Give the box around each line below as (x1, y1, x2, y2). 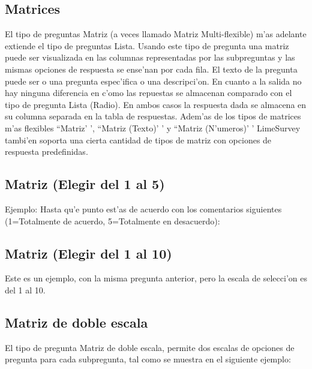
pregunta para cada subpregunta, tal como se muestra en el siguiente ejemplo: (5, 353, 291, 365)
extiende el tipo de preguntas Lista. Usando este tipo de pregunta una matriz (5, 39, 289, 52)
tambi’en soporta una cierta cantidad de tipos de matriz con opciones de (5, 133, 272, 146)
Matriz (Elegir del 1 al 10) (5, 244, 172, 262)
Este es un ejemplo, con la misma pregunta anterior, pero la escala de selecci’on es (5, 272, 307, 284)
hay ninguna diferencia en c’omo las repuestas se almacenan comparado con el (5, 86, 292, 99)
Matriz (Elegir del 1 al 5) (5, 175, 165, 193)
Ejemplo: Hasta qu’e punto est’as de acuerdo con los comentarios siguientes (5, 202, 282, 215)
